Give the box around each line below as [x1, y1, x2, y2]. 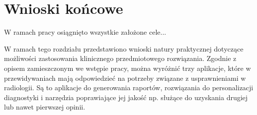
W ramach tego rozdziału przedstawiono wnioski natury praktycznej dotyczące [4, 43, 244, 54]
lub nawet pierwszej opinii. [4, 102, 86, 112]
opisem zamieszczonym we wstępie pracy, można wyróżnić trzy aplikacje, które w [4, 62, 251, 73]
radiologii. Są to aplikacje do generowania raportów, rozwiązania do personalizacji [4, 82, 254, 93]
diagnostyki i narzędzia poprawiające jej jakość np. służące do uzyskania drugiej [4, 92, 248, 102]
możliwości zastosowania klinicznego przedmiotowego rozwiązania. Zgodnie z [4, 53, 237, 63]
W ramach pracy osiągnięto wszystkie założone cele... [4, 27, 167, 37]
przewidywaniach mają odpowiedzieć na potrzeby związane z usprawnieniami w [4, 72, 246, 83]
